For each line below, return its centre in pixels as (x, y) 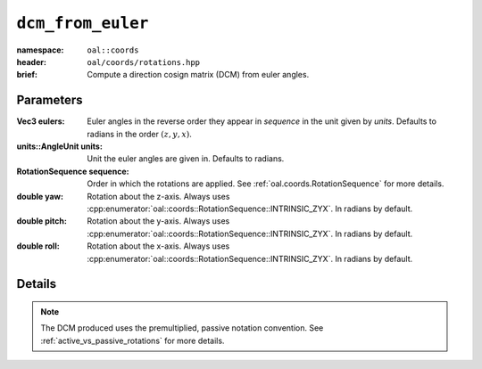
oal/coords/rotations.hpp (144, 62)
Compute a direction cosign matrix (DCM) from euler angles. (198, 75)
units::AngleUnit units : (59, 146)
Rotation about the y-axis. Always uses (158, 221)
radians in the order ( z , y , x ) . (139, 134)
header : (31, 61)
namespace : (40, 50)
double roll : (38, 246)
